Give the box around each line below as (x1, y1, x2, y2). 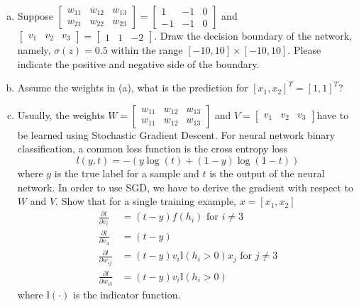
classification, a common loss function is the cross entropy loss (17, 141, 288, 156)
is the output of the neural (209, 165, 325, 180)
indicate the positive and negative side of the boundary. (17, 56, 260, 71)
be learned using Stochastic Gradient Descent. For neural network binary (17, 127, 336, 142)
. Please (287, 43, 321, 57)
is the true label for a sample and (54, 165, 199, 180)
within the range (111, 43, 183, 57)
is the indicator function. (73, 286, 181, 301)
